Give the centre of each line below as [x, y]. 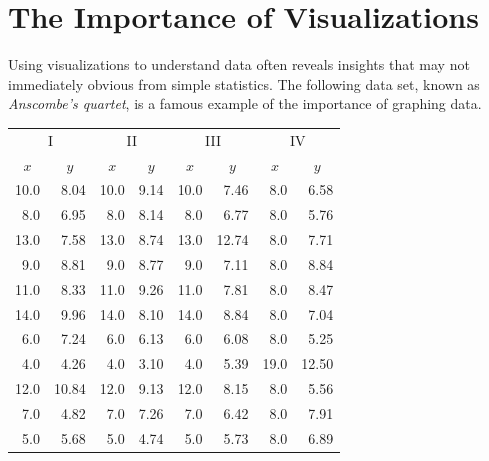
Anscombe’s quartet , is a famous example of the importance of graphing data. [245, 103]
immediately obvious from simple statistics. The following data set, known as [244, 83]
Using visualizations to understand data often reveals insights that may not [239, 64]
